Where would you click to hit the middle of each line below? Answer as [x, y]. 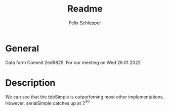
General [22, 48]
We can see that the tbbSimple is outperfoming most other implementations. [85, 97]
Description [30, 82]
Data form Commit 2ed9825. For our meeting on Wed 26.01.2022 [73, 62]
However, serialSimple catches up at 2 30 [48, 102]
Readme [85, 9]
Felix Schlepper [85, 23]
